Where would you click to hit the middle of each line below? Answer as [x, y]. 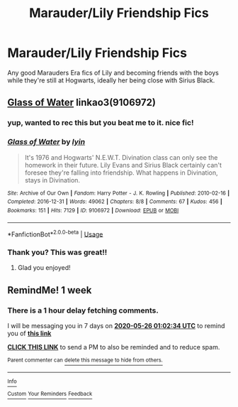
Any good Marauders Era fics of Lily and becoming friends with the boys [113, 72]
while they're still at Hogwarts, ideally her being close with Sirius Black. [111, 80]
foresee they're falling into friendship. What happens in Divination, [121, 173]
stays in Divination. [52, 180]
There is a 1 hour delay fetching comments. [83, 310]
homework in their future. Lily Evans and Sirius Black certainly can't [123, 165]
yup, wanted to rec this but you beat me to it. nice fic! [101, 123]
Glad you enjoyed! [44, 268]
